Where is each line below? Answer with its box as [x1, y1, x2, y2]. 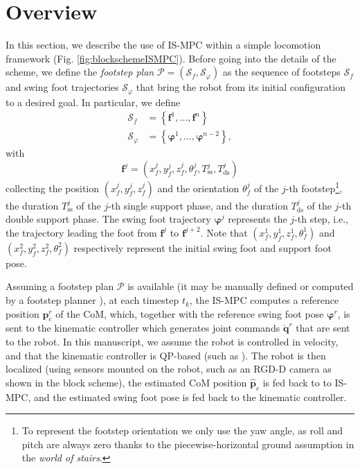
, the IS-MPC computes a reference [189, 293, 339, 307]
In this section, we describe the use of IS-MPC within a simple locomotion [6, 37, 321, 52]
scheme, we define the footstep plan [6, 65, 154, 79]
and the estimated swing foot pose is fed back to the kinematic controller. [34, 389, 347, 404]
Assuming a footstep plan [6, 279, 114, 293]
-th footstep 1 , [285, 179, 343, 195]
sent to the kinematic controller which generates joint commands [6, 321, 280, 335]
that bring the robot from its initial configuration [136, 80, 345, 94]
